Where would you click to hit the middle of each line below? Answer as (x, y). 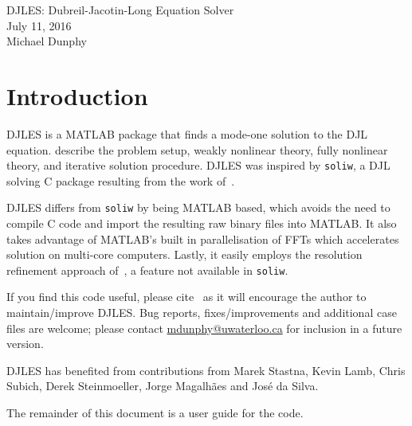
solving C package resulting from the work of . (121, 180)
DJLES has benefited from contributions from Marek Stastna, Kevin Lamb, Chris (206, 370)
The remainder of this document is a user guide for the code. (155, 412)
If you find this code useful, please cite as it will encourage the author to (186, 297)
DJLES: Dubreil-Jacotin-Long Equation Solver (120, 10)
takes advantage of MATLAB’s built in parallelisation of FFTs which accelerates (203, 238)
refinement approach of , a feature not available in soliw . (147, 270)
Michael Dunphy (47, 41)
